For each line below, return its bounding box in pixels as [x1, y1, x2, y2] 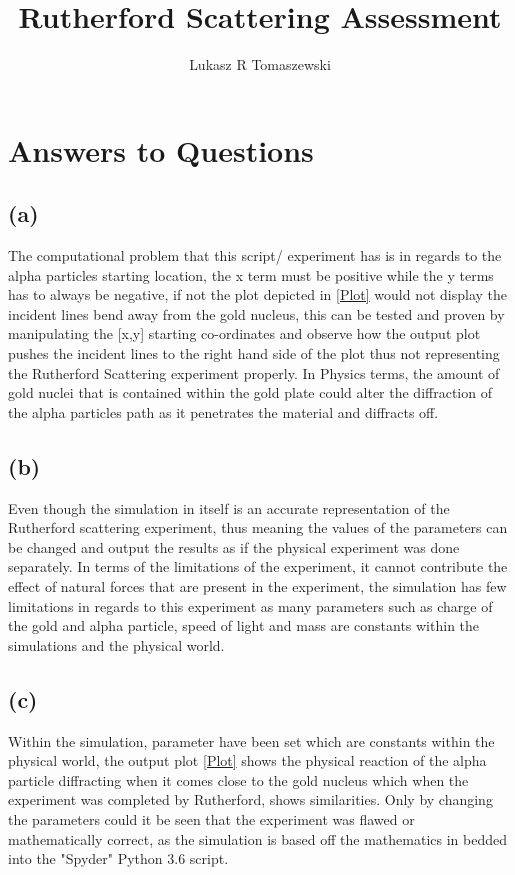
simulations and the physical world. [8, 634, 225, 655]
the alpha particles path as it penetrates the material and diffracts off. [8, 401, 439, 422]
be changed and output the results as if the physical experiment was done [8, 536, 460, 557]
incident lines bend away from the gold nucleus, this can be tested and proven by [8, 303, 505, 324]
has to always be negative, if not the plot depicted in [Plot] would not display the [8, 284, 508, 305]
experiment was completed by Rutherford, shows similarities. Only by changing [8, 789, 493, 810]
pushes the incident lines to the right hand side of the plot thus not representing [8, 343, 500, 364]
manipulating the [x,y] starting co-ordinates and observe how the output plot [8, 323, 481, 344]
